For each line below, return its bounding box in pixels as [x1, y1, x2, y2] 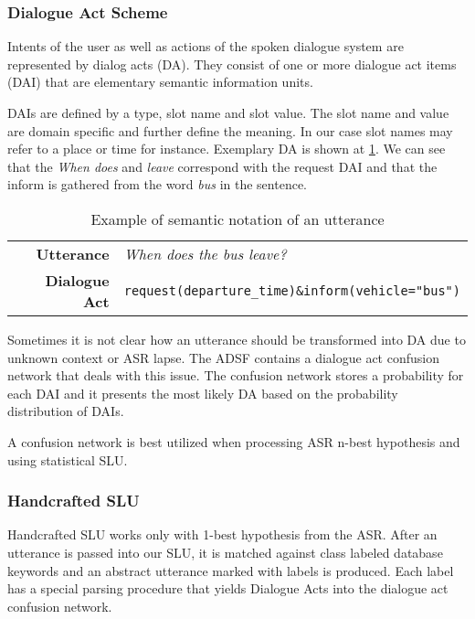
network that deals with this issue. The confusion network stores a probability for [7, 366, 464, 385]
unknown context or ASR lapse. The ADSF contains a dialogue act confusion [7, 347, 439, 367]
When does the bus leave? [123, 242, 287, 264]
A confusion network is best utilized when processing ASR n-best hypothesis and [7, 432, 460, 451]
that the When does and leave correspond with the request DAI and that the [7, 156, 438, 176]
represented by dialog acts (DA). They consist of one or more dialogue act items [7, 54, 457, 73]
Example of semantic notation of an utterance [90, 208, 385, 229]
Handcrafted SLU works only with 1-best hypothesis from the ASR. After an [7, 525, 438, 544]
